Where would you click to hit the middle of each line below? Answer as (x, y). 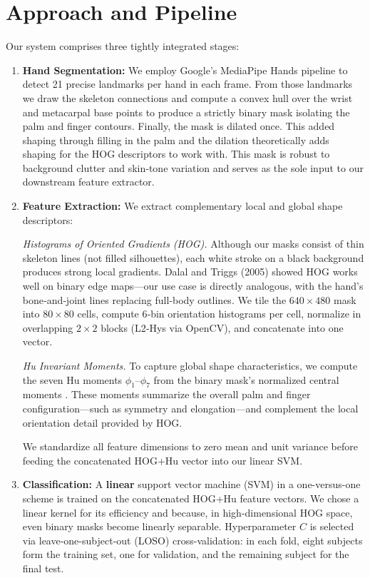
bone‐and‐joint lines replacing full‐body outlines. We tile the (154, 299)
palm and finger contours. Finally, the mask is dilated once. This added (179, 126)
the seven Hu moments (72, 379)
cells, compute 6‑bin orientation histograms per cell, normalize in (219, 314)
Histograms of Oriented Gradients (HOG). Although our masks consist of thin (193, 244)
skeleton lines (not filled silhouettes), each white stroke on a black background (193, 257)
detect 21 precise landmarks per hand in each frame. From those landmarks (187, 84)
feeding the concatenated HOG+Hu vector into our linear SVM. (163, 460)
